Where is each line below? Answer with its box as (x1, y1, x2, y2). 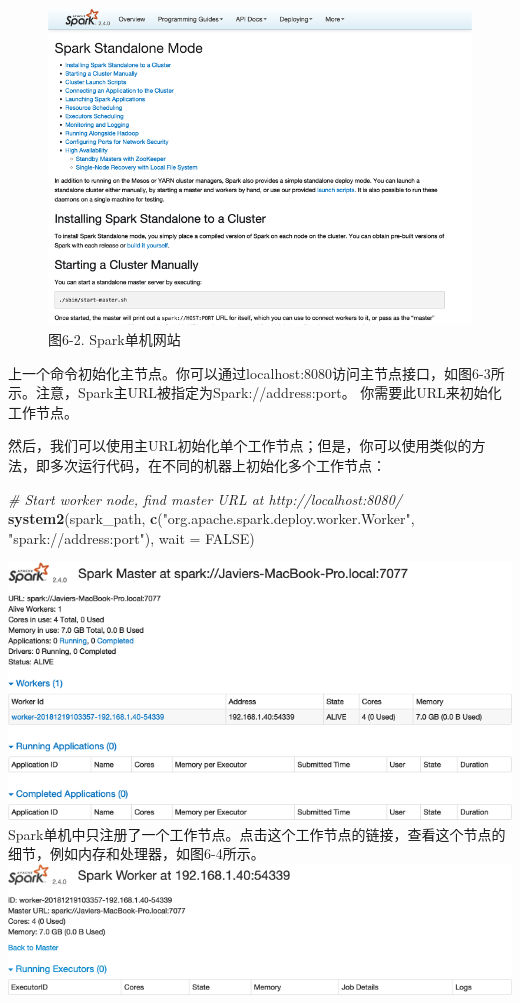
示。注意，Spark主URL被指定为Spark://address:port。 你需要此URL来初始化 (8, 382, 502, 403)
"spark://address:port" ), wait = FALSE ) (8, 527, 255, 548)
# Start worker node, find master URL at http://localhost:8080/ (8, 488, 402, 509)
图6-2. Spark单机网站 (48, 329, 181, 349)
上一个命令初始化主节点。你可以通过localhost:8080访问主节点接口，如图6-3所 (8, 362, 505, 383)
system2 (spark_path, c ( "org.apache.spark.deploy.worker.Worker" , (8, 508, 415, 529)
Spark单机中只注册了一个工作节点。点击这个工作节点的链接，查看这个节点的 (8, 823, 506, 844)
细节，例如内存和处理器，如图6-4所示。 (8, 843, 265, 864)
